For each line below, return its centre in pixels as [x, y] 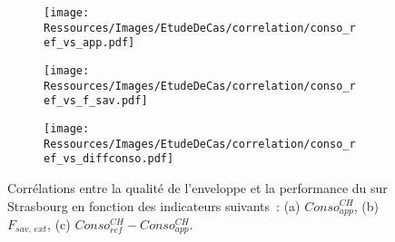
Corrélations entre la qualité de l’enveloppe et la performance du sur [197, 187]
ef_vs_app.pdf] [89, 43]
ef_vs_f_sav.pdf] [96, 101]
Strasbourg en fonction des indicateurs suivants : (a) [154, 205]
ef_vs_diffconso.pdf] [109, 159]
